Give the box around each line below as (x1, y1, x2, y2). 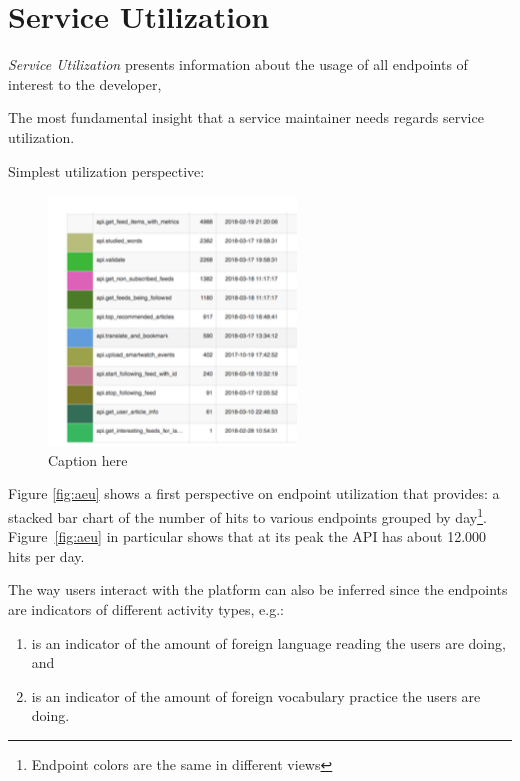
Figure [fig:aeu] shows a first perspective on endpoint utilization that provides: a (8, 483, 500, 504)
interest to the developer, (8, 73, 162, 94)
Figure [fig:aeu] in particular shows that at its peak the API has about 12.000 (8, 526, 487, 547)
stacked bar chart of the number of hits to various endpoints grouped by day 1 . (8, 503, 487, 527)
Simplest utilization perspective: (8, 160, 205, 181)
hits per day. (8, 545, 85, 566)
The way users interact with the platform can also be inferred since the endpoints (8, 579, 508, 600)
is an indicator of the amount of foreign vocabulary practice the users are (31, 685, 481, 706)
